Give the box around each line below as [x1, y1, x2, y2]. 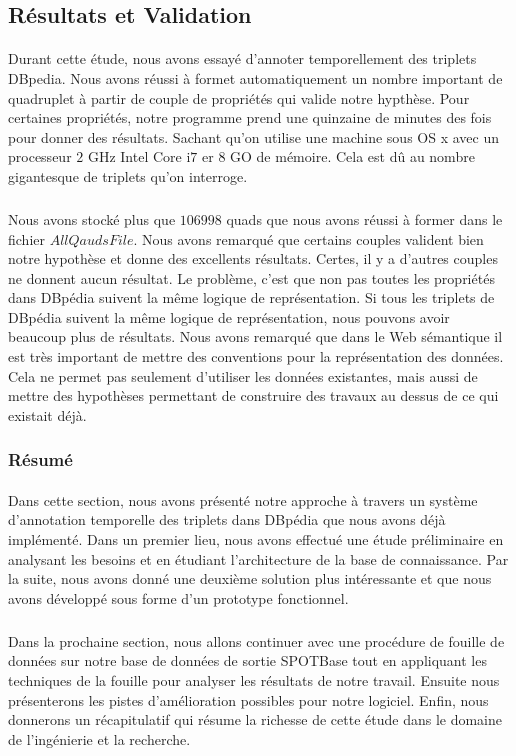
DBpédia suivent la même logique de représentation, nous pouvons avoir [8, 306, 450, 327]
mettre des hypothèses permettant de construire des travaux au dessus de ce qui [8, 385, 499, 406]
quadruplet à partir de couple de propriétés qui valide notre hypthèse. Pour [8, 87, 470, 108]
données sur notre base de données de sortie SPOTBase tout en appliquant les [8, 650, 487, 671]
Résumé [8, 447, 73, 472]
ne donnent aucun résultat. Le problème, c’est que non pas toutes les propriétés [8, 267, 495, 288]
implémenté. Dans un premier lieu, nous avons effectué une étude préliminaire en [8, 529, 504, 550]
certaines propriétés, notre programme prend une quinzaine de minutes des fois [8, 107, 492, 128]
